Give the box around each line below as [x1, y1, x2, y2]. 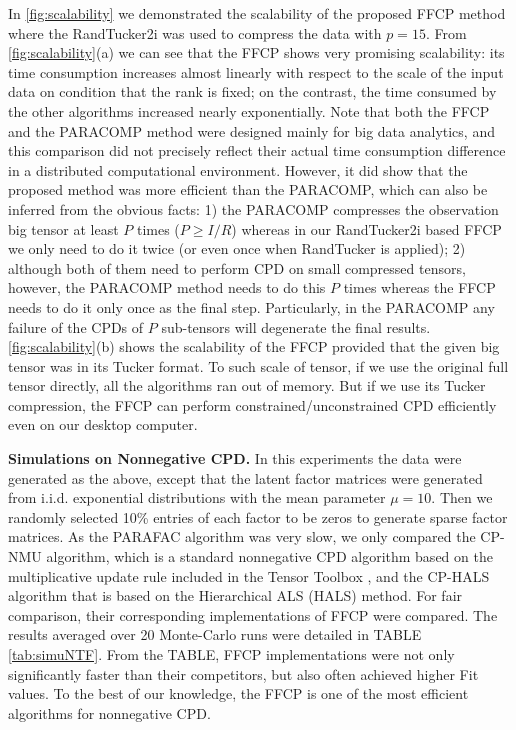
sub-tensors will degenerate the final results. [161, 316, 431, 337]
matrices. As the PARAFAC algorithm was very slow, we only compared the [8, 526, 476, 547]
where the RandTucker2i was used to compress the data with [8, 22, 382, 43]
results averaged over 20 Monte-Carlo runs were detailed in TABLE [8, 624, 422, 645]
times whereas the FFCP [343, 277, 496, 298]
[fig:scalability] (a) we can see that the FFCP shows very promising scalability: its [8, 42, 505, 63]
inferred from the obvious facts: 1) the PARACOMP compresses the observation [8, 198, 499, 219]
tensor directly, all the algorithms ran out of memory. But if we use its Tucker [8, 375, 486, 396]
